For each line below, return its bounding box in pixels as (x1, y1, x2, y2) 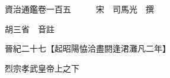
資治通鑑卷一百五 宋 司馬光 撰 (4, 3, 154, 15)
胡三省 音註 (4, 22, 54, 35)
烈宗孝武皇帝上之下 (4, 62, 79, 74)
